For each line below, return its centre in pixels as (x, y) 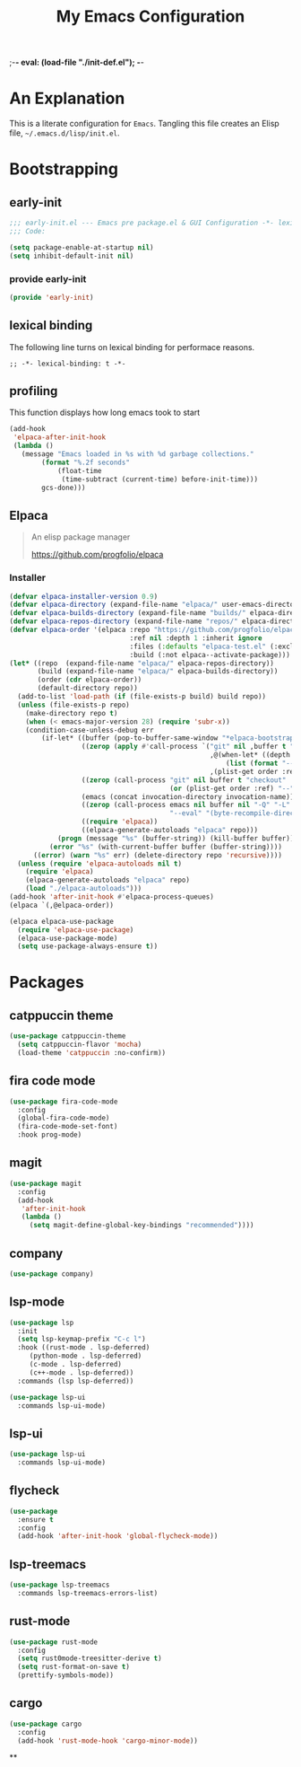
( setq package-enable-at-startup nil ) (82, 247)
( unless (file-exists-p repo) (73, 705)
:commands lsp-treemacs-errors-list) (88, 1593)
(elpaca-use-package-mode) (68, 938)
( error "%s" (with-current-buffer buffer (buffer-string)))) (165, 847)
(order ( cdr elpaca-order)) (90, 680)
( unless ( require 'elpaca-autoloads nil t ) (99, 864)
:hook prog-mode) (50, 1135)
